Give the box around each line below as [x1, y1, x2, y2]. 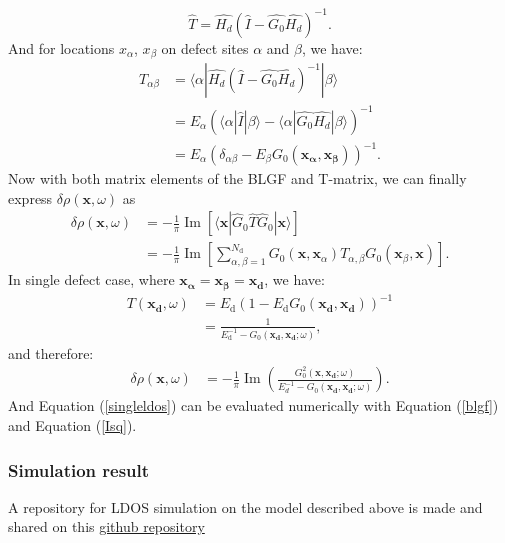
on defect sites [161, 37, 249, 58]
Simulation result [8, 457, 150, 482]
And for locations [8, 37, 115, 58]
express [8, 187, 53, 208]
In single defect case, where [8, 269, 175, 290]
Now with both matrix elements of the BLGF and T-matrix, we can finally [8, 168, 467, 189]
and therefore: [8, 342, 94, 363]
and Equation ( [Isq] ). [8, 414, 137, 435]
